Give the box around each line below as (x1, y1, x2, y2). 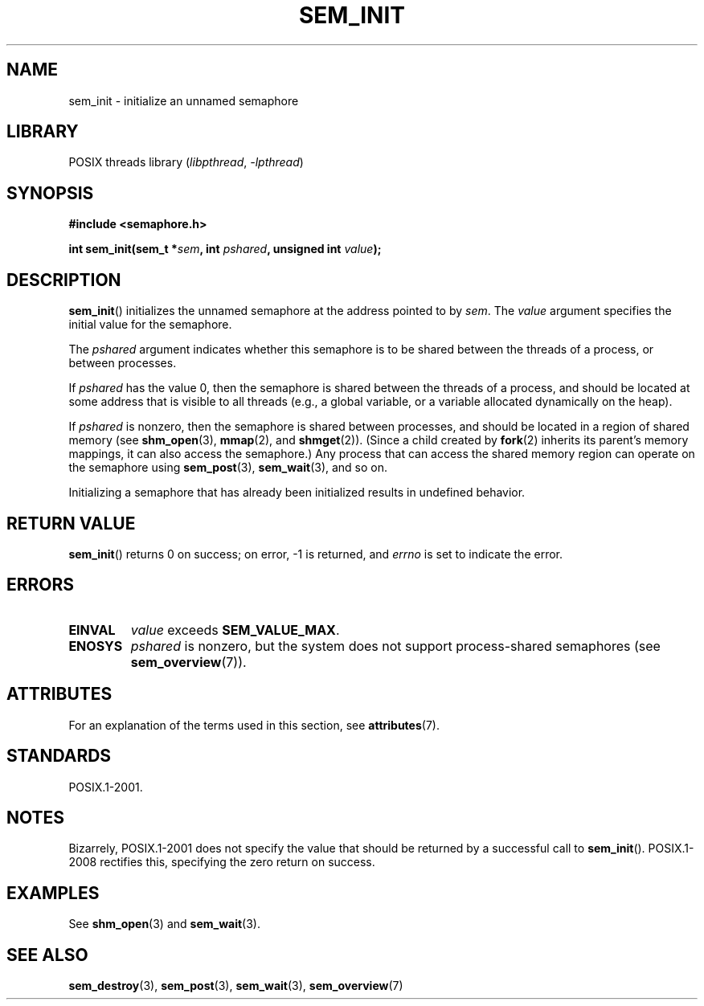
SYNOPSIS (6, 182, 94, 203)
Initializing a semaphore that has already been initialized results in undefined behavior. (68, 485, 526, 500)
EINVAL (68, 621, 116, 638)
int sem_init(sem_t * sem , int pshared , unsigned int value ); (68, 242, 382, 256)
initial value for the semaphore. (68, 317, 232, 332)
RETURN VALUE (6, 513, 136, 534)
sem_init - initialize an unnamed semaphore (68, 93, 299, 108)
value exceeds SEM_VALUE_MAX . (130, 621, 340, 638)
